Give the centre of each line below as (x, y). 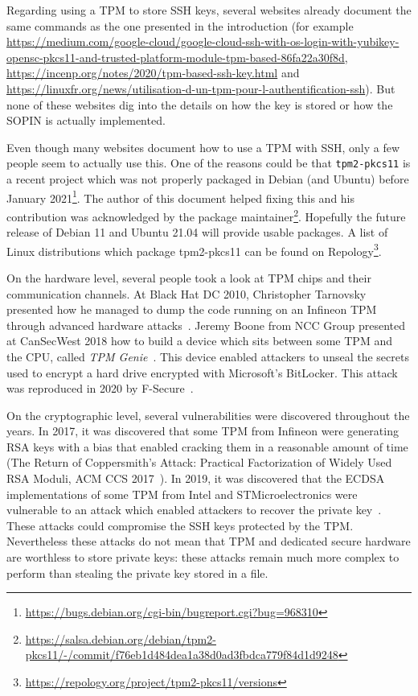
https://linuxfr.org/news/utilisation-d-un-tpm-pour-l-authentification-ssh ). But (201, 88)
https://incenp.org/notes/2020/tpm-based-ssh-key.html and (153, 73)
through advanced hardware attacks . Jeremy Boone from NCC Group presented (206, 325)
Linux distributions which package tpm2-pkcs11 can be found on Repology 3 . (194, 249)
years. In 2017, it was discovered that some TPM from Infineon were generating (203, 431)
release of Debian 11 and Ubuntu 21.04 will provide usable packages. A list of (197, 232)
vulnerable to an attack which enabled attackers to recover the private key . (194, 510)
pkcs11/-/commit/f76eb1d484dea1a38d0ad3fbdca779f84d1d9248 (182, 655)
